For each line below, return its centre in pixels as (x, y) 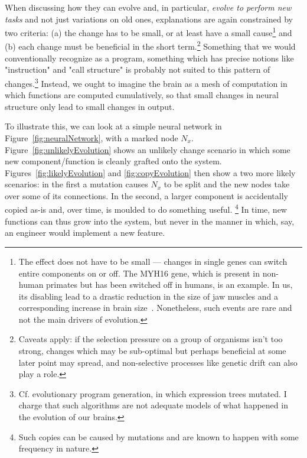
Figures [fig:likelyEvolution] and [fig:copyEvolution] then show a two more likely (150, 172)
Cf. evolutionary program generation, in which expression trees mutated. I (153, 393)
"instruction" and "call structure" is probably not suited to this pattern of (138, 69)
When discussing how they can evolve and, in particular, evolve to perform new (148, 7)
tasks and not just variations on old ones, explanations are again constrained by (149, 19)
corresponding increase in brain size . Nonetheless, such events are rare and (155, 308)
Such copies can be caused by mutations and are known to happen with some (159, 436)
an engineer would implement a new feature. (85, 233)
